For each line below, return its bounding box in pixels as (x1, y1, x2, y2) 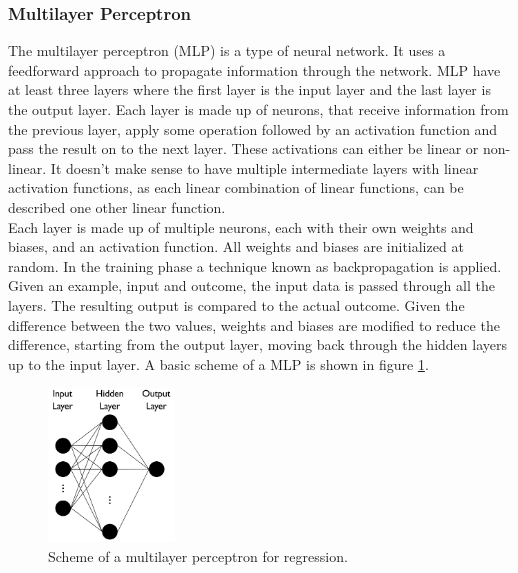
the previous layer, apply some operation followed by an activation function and (8, 118, 498, 139)
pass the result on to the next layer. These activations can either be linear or (8, 138, 479, 159)
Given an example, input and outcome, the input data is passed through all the (8, 275, 495, 296)
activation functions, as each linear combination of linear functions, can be (8, 177, 464, 198)
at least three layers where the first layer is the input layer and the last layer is (8, 79, 491, 100)
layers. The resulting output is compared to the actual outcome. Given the (8, 294, 465, 315)
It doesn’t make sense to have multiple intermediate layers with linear (50, 157, 479, 178)
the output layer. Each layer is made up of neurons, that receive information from (8, 99, 509, 119)
